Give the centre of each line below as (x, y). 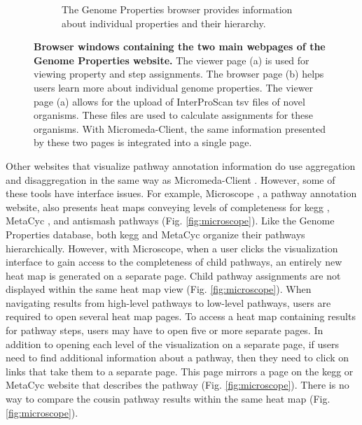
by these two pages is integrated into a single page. (143, 142)
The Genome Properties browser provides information (177, 9)
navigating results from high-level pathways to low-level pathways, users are (168, 302)
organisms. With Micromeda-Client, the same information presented (180, 128)
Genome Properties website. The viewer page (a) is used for (172, 60)
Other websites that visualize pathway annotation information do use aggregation (181, 165)
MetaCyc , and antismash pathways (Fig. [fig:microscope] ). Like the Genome (170, 221)
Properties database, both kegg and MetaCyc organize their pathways (155, 234)
